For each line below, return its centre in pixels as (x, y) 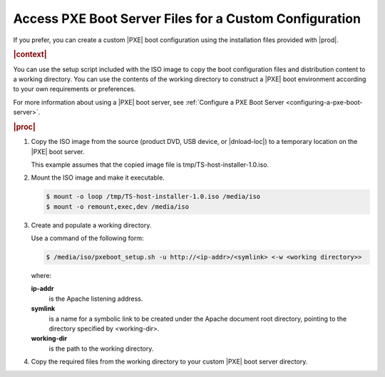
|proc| (24, 127)
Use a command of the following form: (87, 238)
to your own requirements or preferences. (75, 89)
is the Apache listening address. (96, 299)
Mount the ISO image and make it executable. (98, 177)
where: (41, 276)
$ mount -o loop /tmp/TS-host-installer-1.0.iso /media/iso (153, 197)
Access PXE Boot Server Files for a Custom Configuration (187, 19)
